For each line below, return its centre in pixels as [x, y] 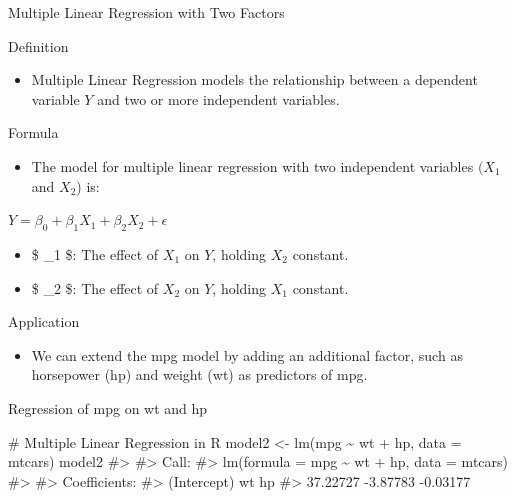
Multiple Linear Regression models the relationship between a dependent [254, 79]
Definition [38, 45]
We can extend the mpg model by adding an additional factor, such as [247, 354]
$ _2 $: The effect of [95, 287]
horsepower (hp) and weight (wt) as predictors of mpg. [199, 374]
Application [44, 321]
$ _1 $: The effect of [95, 253]
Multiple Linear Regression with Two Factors [146, 12]
